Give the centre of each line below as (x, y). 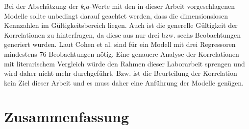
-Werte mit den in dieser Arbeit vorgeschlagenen (162, 6)
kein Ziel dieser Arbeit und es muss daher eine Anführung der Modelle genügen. (124, 82)
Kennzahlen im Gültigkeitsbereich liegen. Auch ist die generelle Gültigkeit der (121, 25)
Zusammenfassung (67, 116)
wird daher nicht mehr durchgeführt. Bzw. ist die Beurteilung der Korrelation (121, 73)
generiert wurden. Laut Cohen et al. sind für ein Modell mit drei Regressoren (120, 44)
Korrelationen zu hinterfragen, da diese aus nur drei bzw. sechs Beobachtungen (122, 34)
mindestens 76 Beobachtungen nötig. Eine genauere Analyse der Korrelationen (122, 54)
